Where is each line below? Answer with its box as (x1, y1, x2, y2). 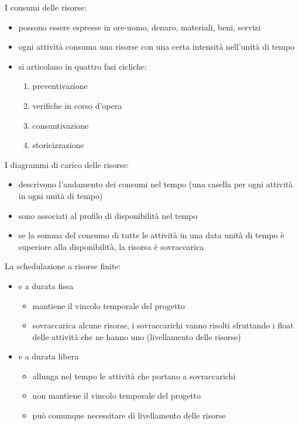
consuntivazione (32, 119, 89, 131)
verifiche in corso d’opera (32, 99, 122, 111)
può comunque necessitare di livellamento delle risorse (32, 409, 226, 421)
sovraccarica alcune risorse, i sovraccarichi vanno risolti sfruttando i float (32, 319, 294, 331)
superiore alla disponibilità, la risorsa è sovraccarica (18, 240, 204, 252)
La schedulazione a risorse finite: (5, 260, 121, 272)
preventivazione (32, 80, 88, 92)
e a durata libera (18, 350, 79, 362)
